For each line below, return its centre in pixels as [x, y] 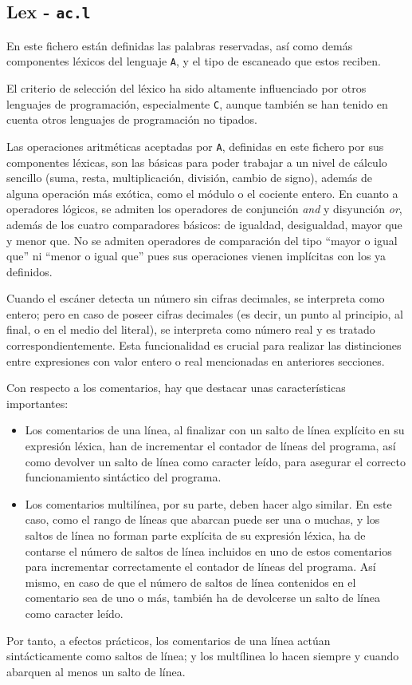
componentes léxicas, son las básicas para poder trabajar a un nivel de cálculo [197, 162]
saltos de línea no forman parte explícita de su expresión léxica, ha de [195, 535]
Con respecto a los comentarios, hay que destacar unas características [176, 388]
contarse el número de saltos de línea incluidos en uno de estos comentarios [208, 550]
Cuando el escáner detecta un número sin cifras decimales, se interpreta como [196, 298]
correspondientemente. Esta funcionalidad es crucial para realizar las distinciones [204, 345]
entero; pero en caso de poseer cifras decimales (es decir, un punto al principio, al [205, 313]
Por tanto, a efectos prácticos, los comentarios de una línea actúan [169, 640]
